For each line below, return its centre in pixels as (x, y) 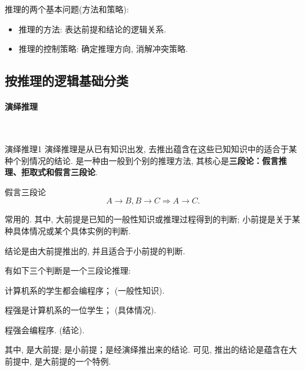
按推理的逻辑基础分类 (67, 81)
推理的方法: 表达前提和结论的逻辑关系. (92, 29)
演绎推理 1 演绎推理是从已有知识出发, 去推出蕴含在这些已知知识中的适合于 (147, 148)
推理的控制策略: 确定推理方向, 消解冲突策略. (103, 49)
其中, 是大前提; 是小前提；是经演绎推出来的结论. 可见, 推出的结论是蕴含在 (147, 349)
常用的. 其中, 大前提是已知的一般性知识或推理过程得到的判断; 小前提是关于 (148, 219)
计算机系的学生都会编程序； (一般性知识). (85, 290)
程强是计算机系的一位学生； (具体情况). (81, 310)
